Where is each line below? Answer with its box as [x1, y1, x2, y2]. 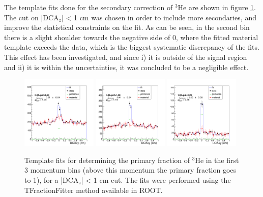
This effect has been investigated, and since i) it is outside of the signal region [4, 51, 247, 62]
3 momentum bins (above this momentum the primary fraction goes [24, 165, 237, 175]
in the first [206, 154, 239, 165]
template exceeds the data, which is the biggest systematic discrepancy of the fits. [4, 42, 259, 52]
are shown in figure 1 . [188, 2, 256, 12]
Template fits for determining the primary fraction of [24, 154, 190, 165]
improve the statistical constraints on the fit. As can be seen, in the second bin [4, 22, 250, 32]
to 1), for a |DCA [24, 174, 79, 185]
